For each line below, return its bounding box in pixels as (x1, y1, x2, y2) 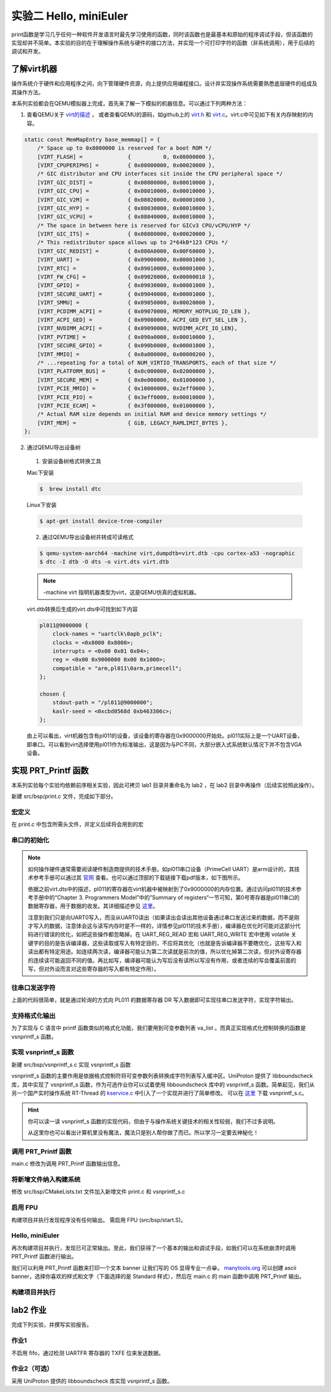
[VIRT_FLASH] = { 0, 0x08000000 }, (37, 153, 215, 160)
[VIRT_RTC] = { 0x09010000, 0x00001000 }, (37, 264, 215, 272)
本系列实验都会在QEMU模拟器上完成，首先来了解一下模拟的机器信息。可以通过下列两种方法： (11, 100, 248, 107)
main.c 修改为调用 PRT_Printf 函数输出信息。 (11, 1160, 124, 1167)
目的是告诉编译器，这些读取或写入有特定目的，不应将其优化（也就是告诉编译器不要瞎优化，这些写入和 (44, 939, 302, 947)
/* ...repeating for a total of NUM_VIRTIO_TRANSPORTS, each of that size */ (37, 359, 277, 366)
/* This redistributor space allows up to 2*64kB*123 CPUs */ (37, 239, 228, 246)
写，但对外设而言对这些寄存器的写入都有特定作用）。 (28, 965, 159, 972)
